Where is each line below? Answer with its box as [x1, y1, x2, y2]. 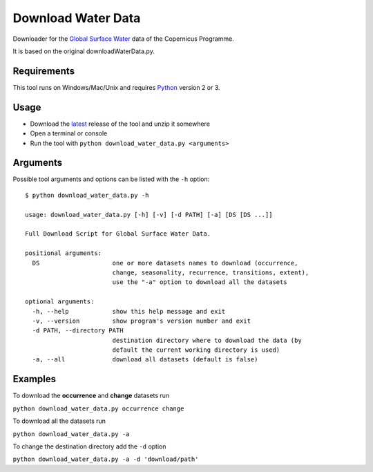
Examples [12, 373, 57, 385]
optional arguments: [25, 298, 95, 305]
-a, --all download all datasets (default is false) [32, 356, 258, 364]
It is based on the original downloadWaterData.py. [12, 47, 155, 55]
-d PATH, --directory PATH [32, 327, 124, 334]
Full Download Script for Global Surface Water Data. [25, 230, 211, 238]
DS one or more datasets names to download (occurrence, [32, 259, 298, 267]
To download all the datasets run [12, 417, 106, 425]
